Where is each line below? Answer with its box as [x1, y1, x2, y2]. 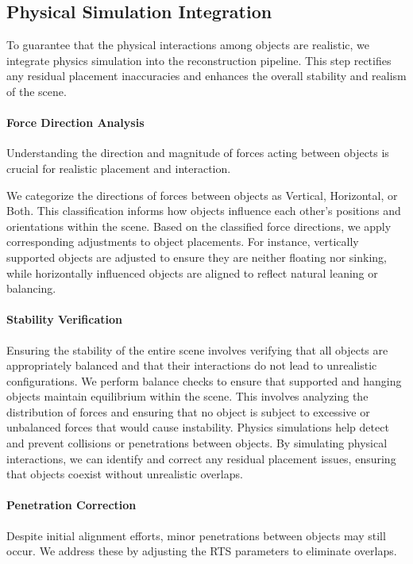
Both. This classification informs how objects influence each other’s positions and [6, 202, 401, 219]
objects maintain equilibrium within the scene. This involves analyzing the [6, 388, 369, 405]
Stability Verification [6, 311, 122, 328]
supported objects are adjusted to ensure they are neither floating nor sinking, [6, 248, 387, 265]
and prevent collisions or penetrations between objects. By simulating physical [6, 435, 388, 451]
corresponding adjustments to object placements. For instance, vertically [6, 233, 359, 250]
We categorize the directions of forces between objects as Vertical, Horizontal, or [6, 186, 398, 203]
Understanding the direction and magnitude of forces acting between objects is [6, 144, 389, 161]
